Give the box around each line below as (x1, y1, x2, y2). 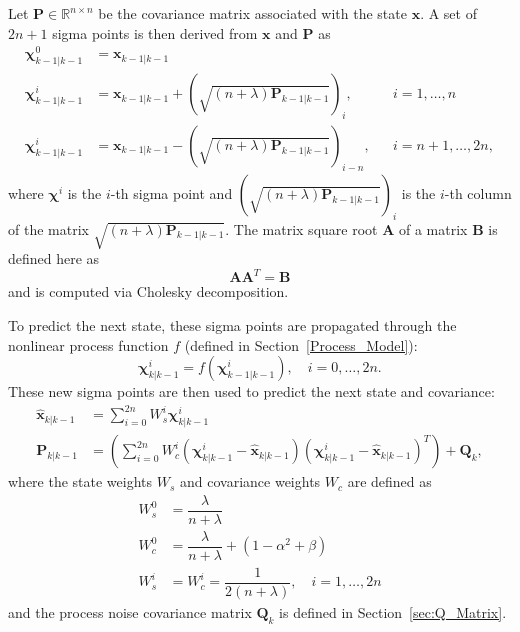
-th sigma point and (110, 182, 233, 203)
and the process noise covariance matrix (8, 602, 252, 623)
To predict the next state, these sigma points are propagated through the (8, 315, 457, 335)
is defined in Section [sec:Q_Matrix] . (279, 602, 507, 623)
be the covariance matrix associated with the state (98, 3, 407, 23)
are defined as (347, 471, 432, 492)
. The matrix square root (225, 218, 378, 239)
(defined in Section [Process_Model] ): (184, 334, 418, 355)
